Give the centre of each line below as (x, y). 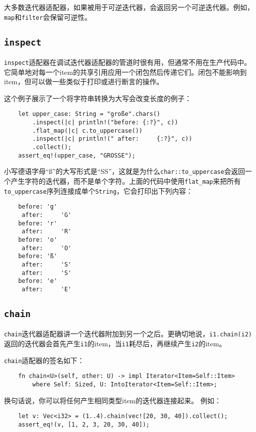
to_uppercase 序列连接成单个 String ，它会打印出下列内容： (98, 190)
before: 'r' (38, 223)
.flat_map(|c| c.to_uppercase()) (88, 131)
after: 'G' (47, 215)
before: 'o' (38, 240)
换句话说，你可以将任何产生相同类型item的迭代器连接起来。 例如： (113, 400)
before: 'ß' (38, 256)
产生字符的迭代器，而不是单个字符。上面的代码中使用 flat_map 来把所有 (126, 181)
